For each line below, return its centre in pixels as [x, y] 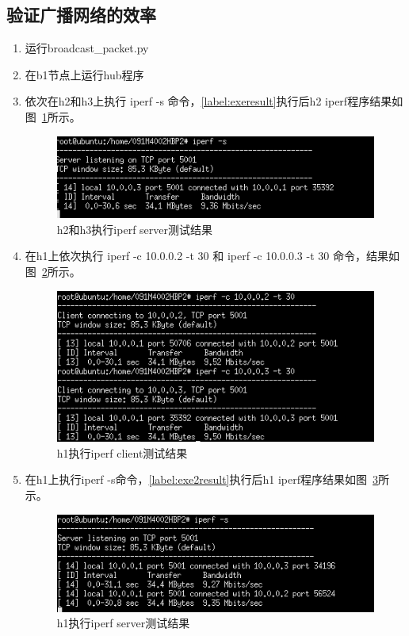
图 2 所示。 [53, 271]
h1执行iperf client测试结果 [122, 452]
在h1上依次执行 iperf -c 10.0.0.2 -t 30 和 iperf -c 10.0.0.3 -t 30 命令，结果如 [212, 256]
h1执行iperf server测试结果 [123, 623]
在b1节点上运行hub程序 [84, 74]
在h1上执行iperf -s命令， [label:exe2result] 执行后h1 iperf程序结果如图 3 [202, 479]
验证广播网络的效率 [81, 15]
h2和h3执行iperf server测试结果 [135, 229]
